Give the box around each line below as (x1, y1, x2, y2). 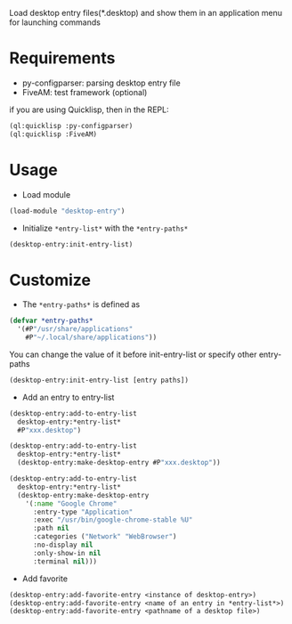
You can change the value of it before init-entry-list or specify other (9, 349, 257, 360)
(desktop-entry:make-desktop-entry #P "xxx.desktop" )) (17, 458, 221, 467)
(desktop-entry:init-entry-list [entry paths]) (9, 376, 190, 385)
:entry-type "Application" (32, 507, 134, 516)
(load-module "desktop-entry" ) (9, 207, 126, 215)
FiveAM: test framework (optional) (21, 86, 148, 97)
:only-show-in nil (32, 548, 101, 557)
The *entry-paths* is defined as (21, 299, 141, 310)
